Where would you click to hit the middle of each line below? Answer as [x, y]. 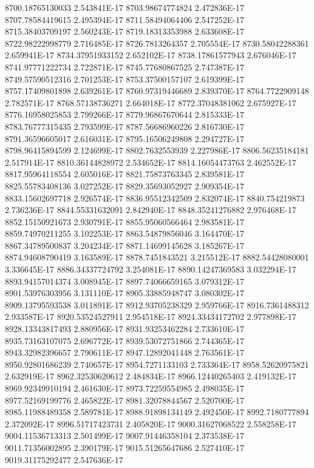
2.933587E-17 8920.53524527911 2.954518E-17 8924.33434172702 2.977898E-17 [151, 317]
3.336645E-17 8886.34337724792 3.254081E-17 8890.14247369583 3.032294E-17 [151, 269]
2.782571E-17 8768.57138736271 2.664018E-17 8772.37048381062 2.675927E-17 [151, 102]
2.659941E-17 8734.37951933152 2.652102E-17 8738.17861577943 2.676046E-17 [151, 55]
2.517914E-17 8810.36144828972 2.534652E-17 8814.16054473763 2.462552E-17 [151, 162]
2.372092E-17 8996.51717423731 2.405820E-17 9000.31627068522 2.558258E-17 [151, 423]
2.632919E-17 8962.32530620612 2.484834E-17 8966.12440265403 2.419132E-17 [151, 376]
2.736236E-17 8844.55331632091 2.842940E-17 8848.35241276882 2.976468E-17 [151, 210]
